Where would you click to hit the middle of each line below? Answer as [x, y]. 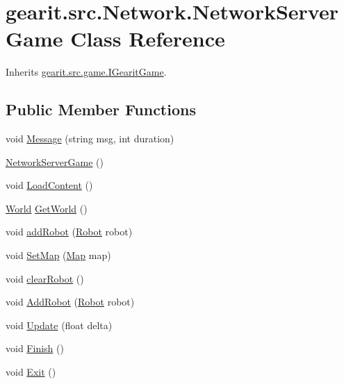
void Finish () [35, 348]
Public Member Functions [101, 109]
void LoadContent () [49, 185]
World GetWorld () [47, 208]
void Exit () [31, 372]
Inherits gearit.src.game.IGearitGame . [86, 72]
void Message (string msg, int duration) [90, 139]
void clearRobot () [45, 278]
